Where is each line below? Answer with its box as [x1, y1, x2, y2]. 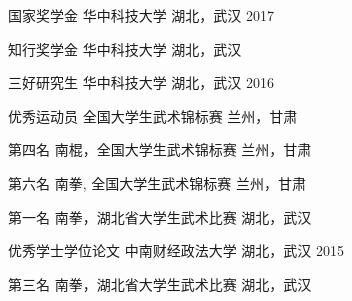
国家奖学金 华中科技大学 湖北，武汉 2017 [8, 5, 275, 25]
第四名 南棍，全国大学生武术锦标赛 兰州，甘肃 [8, 139, 312, 160]
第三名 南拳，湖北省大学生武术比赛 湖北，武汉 [8, 273, 312, 294]
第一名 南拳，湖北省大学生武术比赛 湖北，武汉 [8, 206, 312, 227]
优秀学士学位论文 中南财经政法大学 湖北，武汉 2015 [8, 240, 345, 261]
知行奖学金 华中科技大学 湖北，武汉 [8, 38, 242, 59]
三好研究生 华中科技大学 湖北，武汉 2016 [8, 72, 275, 93]
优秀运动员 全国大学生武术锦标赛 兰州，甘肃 [8, 105, 298, 126]
